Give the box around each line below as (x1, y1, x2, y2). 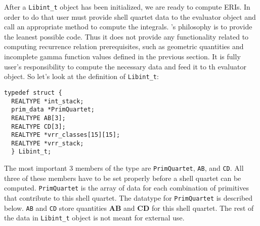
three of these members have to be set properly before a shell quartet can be (4, 172, 241, 183)
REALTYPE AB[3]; (11, 114, 66, 122)
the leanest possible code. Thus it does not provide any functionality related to (4, 31, 249, 42)
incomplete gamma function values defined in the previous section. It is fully (4, 51, 241, 62)
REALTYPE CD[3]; (11, 123, 66, 130)
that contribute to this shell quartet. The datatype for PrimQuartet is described (4, 193, 253, 203)
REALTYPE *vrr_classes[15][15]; (11, 131, 120, 139)
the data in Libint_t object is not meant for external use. (4, 212, 185, 223)
